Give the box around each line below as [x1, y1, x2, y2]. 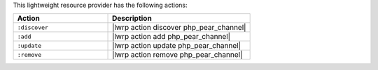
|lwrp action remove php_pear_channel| [112, 50, 243, 60]
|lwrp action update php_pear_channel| [112, 41, 241, 51]
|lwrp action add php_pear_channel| [112, 32, 231, 42]
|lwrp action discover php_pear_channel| [112, 23, 246, 33]
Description [112, 14, 152, 24]
